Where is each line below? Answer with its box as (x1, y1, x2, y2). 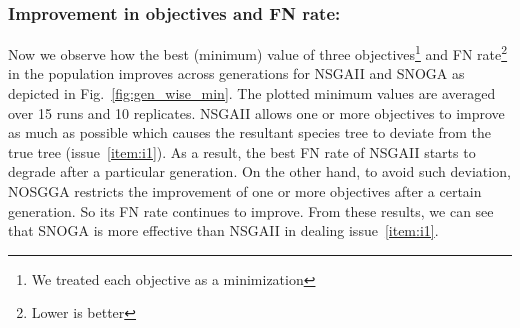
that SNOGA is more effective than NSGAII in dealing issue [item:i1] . (8, 220, 439, 241)
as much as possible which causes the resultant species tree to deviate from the (8, 122, 491, 143)
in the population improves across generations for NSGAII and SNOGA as (8, 63, 465, 84)
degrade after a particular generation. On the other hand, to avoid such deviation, (8, 161, 511, 182)
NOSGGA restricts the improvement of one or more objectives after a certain (8, 181, 482, 202)
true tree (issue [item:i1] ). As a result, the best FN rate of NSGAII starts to (8, 141, 476, 162)
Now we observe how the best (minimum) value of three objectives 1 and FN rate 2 (8, 41, 508, 64)
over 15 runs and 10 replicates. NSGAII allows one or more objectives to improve (8, 102, 505, 123)
